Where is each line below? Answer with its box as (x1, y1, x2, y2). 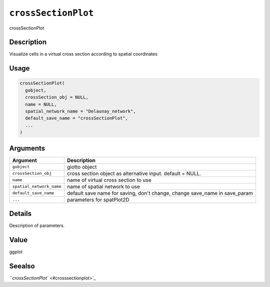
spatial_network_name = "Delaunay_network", (25, 108, 136, 114)
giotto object (66, 163, 97, 170)
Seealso (9, 261, 35, 270)
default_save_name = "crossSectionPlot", (25, 115, 128, 121)
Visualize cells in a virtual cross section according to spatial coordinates (9, 51, 157, 57)
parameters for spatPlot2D (66, 196, 129, 203)
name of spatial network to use (66, 183, 140, 190)
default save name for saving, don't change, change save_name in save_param (66, 189, 253, 196)
